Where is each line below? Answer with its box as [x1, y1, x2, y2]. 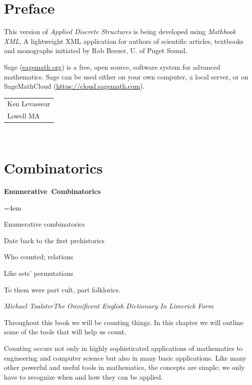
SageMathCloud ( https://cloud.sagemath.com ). [4, 81, 145, 91]
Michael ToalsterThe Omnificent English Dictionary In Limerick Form [4, 301, 214, 311]
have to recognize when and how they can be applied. [4, 371, 163, 382]
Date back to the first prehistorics [4, 235, 105, 245]
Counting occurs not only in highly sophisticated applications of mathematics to [4, 343, 243, 353]
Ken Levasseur [7, 98, 50, 109]
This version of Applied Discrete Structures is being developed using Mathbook [4, 26, 236, 37]
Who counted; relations [4, 251, 73, 262]
